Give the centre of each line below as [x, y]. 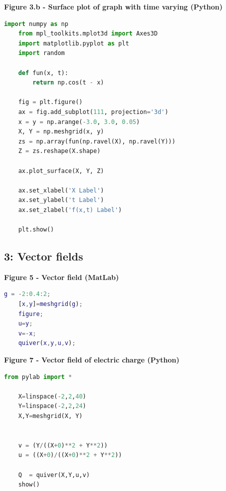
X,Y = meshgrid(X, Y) [50, 416]
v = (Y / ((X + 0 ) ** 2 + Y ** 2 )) [63, 445]
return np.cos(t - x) [68, 83]
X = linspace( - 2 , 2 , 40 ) [52, 396]
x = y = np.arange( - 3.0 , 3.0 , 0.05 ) [79, 122]
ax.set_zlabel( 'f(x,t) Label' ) [70, 210]
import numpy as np [36, 24]
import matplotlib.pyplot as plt [74, 43]
